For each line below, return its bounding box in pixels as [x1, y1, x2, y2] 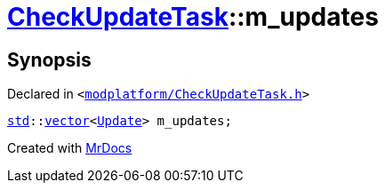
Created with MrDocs [7, 140, 132, 156]
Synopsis [7, 48, 92, 71]
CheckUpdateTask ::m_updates [7, 2, 379, 32]
